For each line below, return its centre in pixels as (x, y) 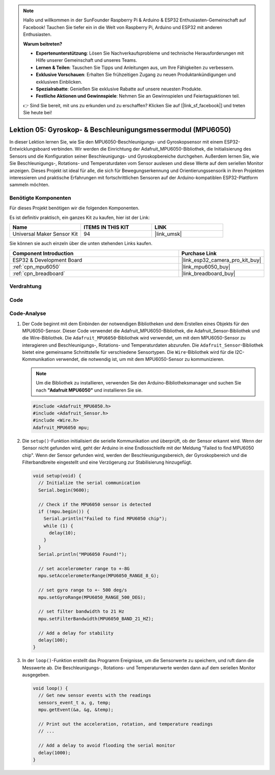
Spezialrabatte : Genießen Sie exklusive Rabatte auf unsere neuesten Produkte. (119, 89)
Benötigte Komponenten (40, 198)
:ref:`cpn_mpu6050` (36, 267)
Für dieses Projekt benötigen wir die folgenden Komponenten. (74, 208)
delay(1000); (54, 753)
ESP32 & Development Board (47, 260)
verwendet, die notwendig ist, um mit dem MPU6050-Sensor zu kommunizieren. (140, 359)
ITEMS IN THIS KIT (106, 227)
